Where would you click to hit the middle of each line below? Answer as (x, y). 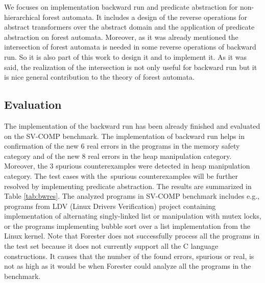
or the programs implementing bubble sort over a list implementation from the (127, 226)
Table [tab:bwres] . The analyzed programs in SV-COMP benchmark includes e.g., (132, 196)
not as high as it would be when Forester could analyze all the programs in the (128, 266)
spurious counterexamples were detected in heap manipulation (153, 166)
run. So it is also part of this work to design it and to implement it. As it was (126, 56)
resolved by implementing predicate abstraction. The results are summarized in (128, 186)
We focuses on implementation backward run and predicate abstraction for (121, 7)
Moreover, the (26, 166)
